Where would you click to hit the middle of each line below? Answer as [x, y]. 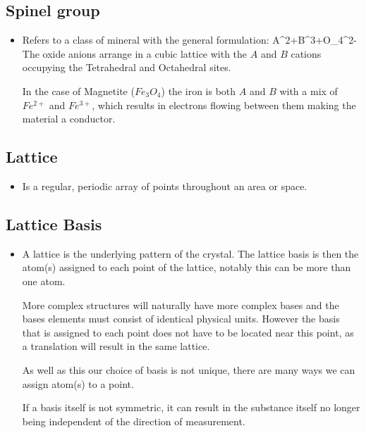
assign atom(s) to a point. [78, 383]
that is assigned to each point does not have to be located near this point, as [188, 332]
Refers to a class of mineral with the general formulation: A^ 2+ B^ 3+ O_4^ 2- [189, 40]
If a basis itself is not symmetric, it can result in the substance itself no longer [191, 407]
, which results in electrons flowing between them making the [224, 105]
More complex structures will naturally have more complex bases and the [181, 305]
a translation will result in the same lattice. [116, 346]
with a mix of [309, 90]
